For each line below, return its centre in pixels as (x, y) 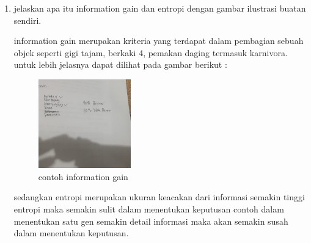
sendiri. (27, 20)
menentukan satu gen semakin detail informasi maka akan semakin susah (151, 221)
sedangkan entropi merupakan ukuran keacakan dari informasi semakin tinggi (159, 197)
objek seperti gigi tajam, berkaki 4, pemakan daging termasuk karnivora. (151, 52)
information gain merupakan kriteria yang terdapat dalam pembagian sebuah (159, 41)
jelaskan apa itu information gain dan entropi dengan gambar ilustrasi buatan (160, 8)
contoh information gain (83, 176)
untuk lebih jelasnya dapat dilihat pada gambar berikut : (120, 64)
